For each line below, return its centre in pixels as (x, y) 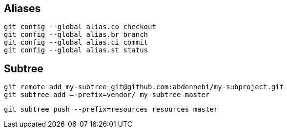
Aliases (22, 8)
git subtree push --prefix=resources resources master (111, 109)
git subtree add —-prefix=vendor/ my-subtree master (107, 95)
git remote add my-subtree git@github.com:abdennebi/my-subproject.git (144, 87)
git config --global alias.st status (76, 50)
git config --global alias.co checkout (80, 27)
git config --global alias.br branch (76, 35)
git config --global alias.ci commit (76, 42)
